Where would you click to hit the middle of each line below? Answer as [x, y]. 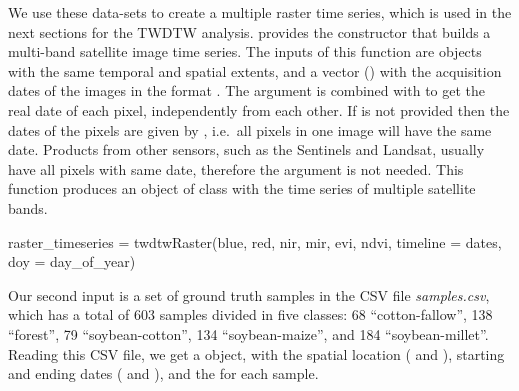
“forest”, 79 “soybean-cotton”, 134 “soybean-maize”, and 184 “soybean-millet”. [248, 333]
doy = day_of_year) [72, 261]
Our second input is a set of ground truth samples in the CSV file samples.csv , [249, 294]
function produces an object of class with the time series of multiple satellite [242, 188]
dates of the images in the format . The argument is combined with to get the [247, 90]
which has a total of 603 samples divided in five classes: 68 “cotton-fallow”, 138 [250, 314]
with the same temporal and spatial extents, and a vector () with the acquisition [255, 70]
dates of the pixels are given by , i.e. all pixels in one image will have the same [250, 129]
